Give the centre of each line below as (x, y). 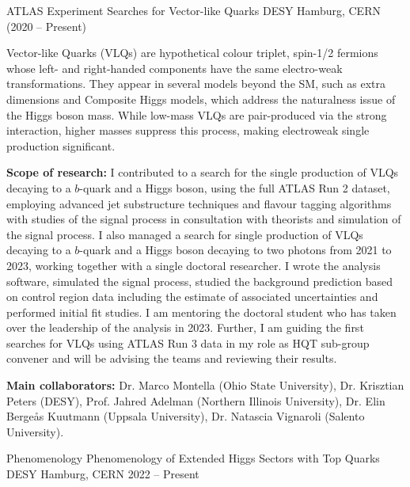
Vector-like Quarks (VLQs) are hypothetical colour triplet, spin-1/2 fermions (192, 53)
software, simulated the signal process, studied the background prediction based (199, 281)
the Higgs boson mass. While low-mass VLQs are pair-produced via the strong (197, 114)
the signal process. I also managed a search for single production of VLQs (185, 234)
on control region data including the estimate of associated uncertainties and (192, 297)
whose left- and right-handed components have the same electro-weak (175, 68)
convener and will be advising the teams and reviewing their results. (172, 358)
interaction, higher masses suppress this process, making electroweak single (188, 130)
